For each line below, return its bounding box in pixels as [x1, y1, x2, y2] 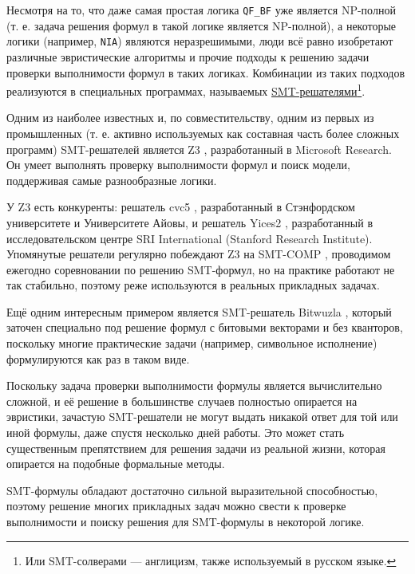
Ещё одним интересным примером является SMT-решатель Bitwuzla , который [6, 303, 392, 320]
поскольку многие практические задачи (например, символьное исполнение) [6, 335, 377, 352]
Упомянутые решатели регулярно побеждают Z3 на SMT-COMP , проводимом [6, 246, 391, 262]
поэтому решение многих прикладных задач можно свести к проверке [6, 497, 346, 514]
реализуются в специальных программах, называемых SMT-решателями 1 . [6, 81, 366, 99]
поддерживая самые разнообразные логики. [6, 171, 217, 188]
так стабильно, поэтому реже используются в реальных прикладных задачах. [6, 277, 380, 293]
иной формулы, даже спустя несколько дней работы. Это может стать [6, 424, 345, 441]
